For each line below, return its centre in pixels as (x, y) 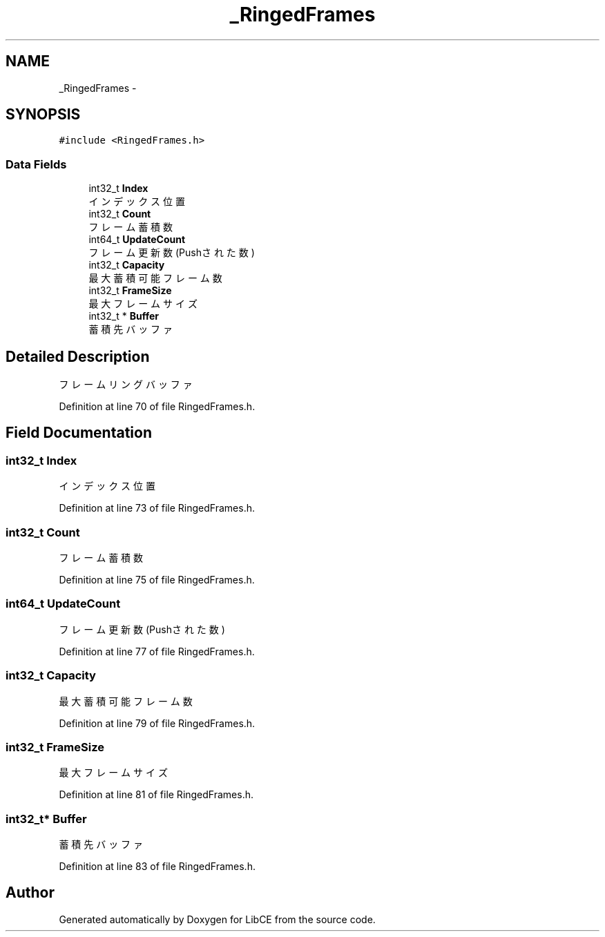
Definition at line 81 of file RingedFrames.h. (156, 795)
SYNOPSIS (43, 115)
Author (30, 893)
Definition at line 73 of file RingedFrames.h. (157, 508)
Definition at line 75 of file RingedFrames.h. (157, 580)
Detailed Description (78, 356)
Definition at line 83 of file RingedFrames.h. (157, 866)
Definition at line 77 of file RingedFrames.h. (157, 651)
